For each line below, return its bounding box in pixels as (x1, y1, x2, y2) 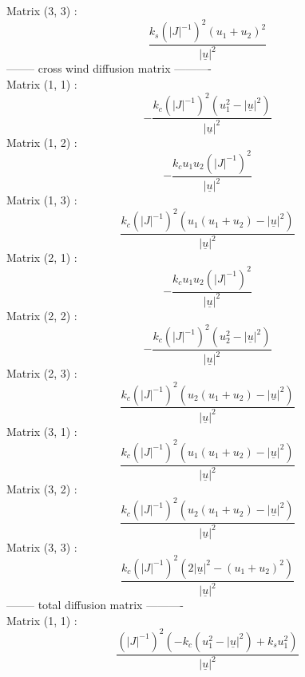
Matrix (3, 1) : (6, 422, 77, 439)
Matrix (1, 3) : (6, 192, 77, 208)
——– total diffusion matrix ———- (6, 596, 184, 613)
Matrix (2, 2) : (6, 307, 77, 323)
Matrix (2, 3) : (6, 365, 77, 382)
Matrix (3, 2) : (6, 481, 77, 497)
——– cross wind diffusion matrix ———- (6, 60, 212, 77)
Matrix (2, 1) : (6, 249, 77, 266)
